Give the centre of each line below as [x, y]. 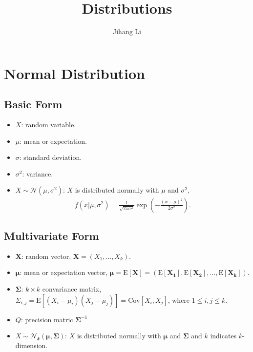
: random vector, [46, 256]
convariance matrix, [72, 288]
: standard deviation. [51, 157]
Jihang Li [127, 31]
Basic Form [33, 104]
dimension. [32, 345]
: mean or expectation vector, [64, 272]
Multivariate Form [52, 235]
